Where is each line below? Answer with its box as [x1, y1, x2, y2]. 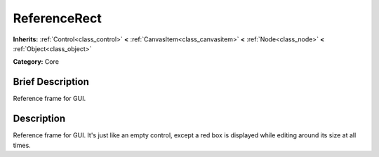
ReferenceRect [13, 11, 102, 26]
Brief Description [13, 76, 89, 88]
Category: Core [13, 57, 60, 66]
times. [13, 141, 31, 149]
